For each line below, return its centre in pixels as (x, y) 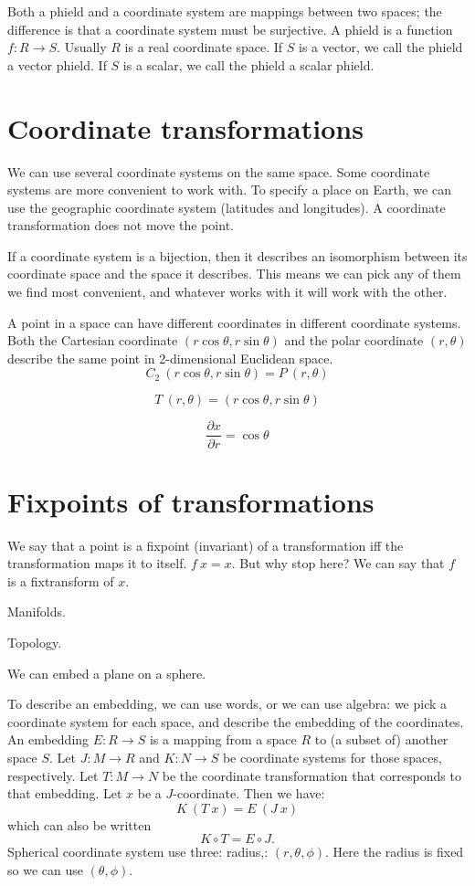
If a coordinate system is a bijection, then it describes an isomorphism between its (237, 255)
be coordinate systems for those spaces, (332, 757)
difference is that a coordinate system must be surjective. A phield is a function (230, 29)
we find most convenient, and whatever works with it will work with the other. (227, 292)
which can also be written (79, 824)
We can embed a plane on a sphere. (107, 673)
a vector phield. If (57, 64)
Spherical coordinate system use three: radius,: (138, 852)
